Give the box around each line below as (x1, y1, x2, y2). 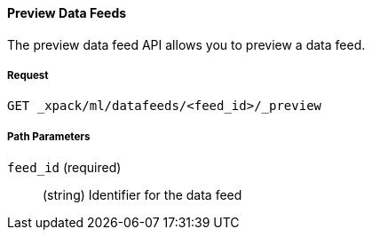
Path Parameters (7, 130, 91, 143)
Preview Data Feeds (7, 5, 127, 20)
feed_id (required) (7, 160, 122, 176)
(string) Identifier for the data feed (43, 187, 242, 203)
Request (7, 69, 49, 82)
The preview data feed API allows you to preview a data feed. (7, 36, 366, 52)
